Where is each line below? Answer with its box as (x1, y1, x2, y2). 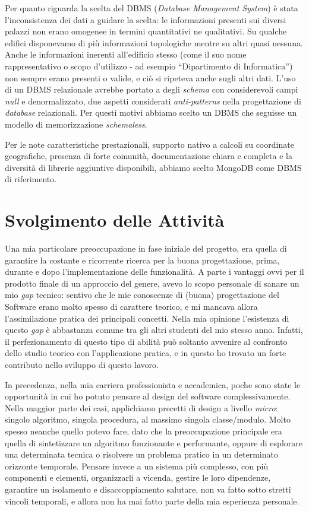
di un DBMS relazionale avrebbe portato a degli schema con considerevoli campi (5, 83, 298, 96)
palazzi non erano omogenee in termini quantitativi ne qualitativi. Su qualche (5, 25, 287, 37)
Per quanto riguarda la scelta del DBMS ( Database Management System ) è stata (5, 2, 298, 14)
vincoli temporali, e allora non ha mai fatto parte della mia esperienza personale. (5, 494, 299, 507)
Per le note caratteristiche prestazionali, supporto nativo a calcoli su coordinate (5, 138, 294, 150)
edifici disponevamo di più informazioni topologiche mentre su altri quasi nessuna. (5, 36, 303, 49)
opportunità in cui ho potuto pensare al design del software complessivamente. (5, 390, 291, 402)
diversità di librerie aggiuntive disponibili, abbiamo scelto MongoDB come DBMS (5, 161, 302, 173)
